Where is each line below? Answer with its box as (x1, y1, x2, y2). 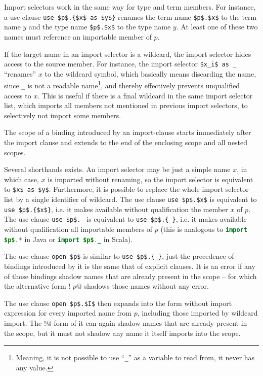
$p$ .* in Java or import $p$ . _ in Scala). (4, 233, 133, 244)
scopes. (4, 147, 26, 157)
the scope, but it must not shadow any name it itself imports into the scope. (4, 327, 241, 338)
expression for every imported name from (4, 307, 131, 318)
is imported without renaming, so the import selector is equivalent (48, 174, 253, 184)
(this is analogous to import (160, 224, 247, 234)
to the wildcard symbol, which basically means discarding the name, (45, 68, 256, 79)
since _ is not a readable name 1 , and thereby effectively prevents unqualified (4, 79, 240, 90)
